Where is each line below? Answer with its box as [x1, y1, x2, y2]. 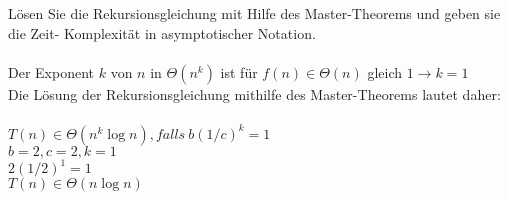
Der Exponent [8, 62, 95, 83]
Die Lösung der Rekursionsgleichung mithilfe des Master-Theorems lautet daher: [8, 84, 501, 105]
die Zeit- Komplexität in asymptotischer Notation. [8, 22, 316, 43]
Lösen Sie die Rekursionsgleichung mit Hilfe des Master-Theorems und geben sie [8, 3, 501, 24]
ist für [220, 62, 258, 83]
